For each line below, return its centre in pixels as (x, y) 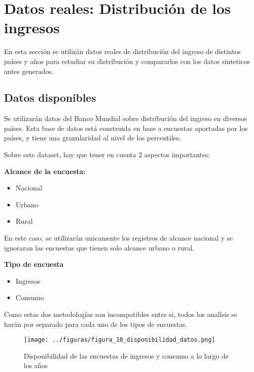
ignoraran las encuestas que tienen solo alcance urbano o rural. (99, 247)
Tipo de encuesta (34, 264)
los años (36, 365)
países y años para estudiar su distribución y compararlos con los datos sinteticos (127, 61)
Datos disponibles (50, 97)
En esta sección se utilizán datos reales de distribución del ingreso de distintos (123, 51)
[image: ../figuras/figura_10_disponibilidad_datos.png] (120, 340)
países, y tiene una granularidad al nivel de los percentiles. (93, 138)
